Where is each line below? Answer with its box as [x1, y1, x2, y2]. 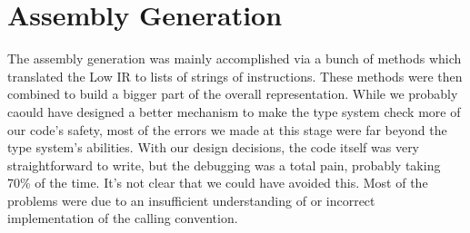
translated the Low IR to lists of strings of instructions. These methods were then [7, 66, 463, 85]
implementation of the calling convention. [7, 209, 238, 228]
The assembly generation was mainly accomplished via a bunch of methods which [7, 49, 462, 68]
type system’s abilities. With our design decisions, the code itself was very [7, 138, 420, 157]
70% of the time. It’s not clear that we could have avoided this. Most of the [7, 173, 428, 192]
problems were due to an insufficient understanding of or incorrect [7, 190, 375, 209]
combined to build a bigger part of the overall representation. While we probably [7, 84, 458, 103]
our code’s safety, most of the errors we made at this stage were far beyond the [7, 120, 447, 139]
